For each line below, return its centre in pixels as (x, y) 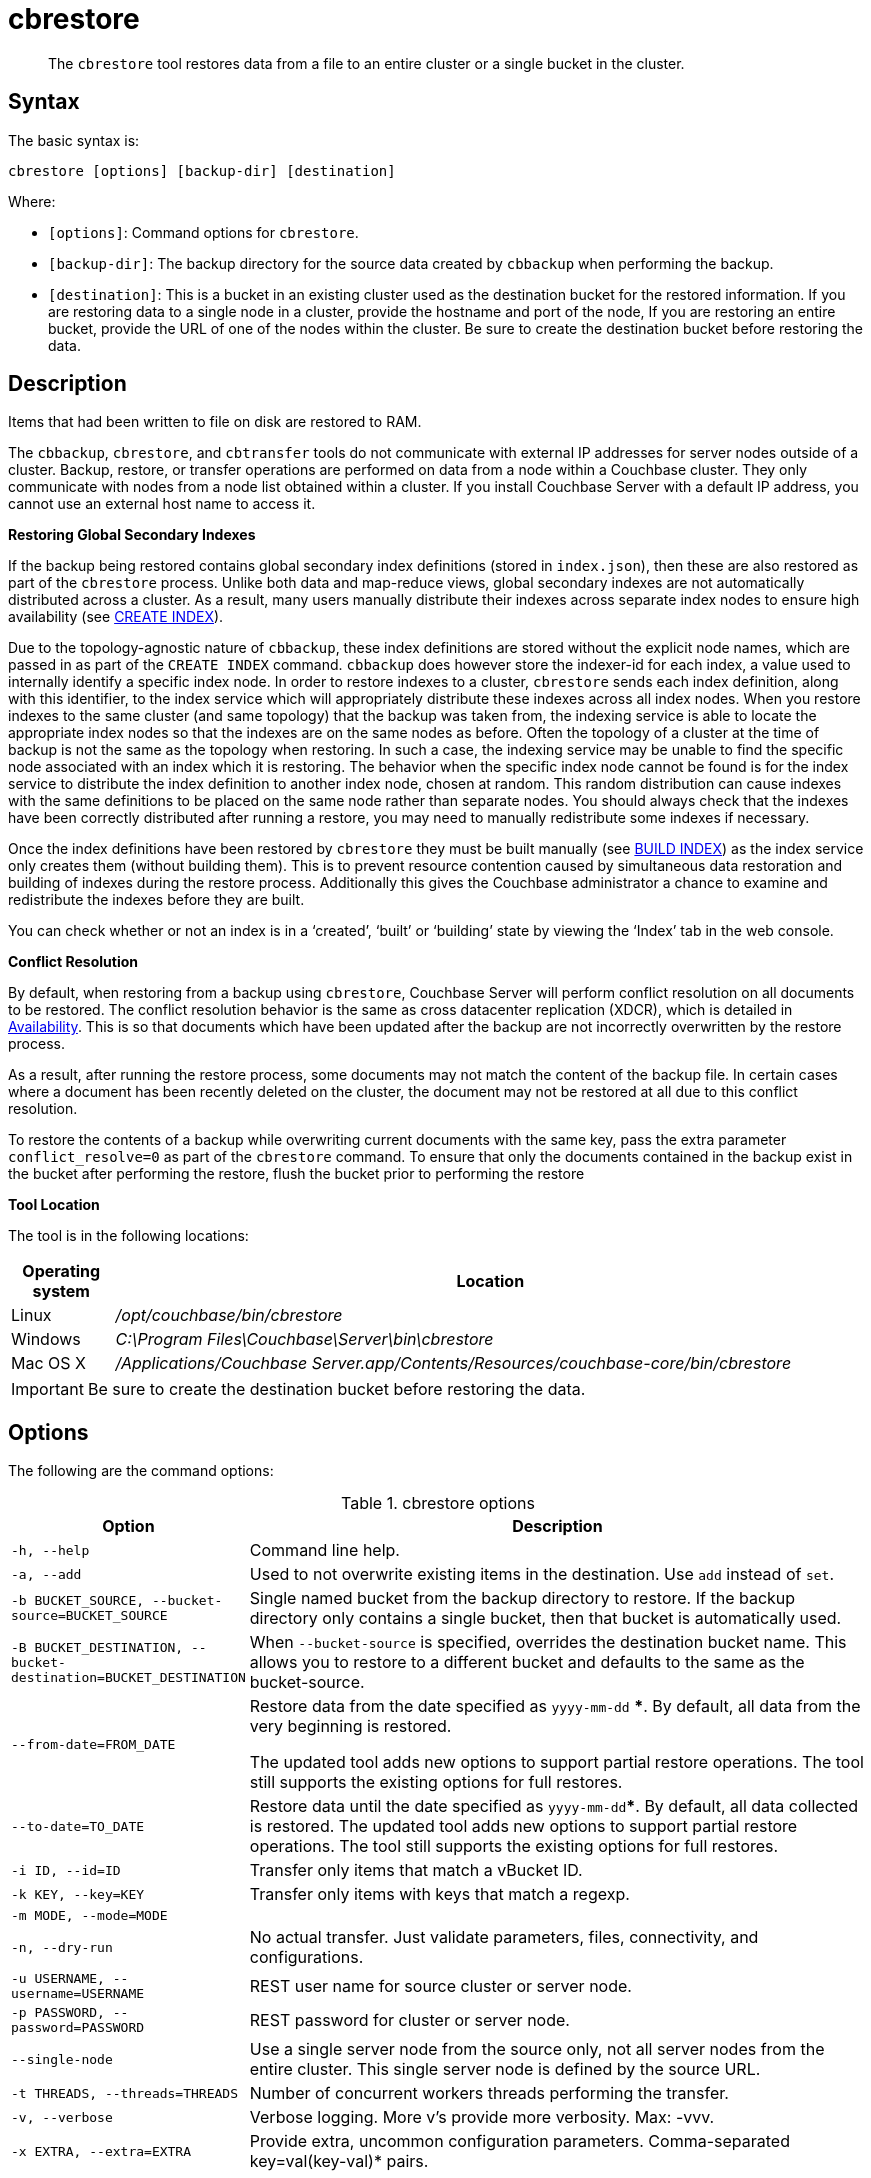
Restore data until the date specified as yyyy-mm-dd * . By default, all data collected (553, 1806)
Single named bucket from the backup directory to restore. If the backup (522, 1598)
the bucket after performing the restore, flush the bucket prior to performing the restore (296, 1174)
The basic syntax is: (74, 140)
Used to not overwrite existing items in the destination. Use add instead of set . (542, 1574)
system (61, 1291)
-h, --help (50, 1550)
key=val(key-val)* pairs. (339, 2161)
